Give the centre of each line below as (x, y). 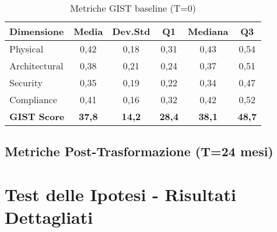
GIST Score (37, 116)
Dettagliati (49, 217)
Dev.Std (131, 31)
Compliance (33, 99)
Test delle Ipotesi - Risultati (120, 194)
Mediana (208, 31)
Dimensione (37, 31)
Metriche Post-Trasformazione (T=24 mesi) (139, 151)
